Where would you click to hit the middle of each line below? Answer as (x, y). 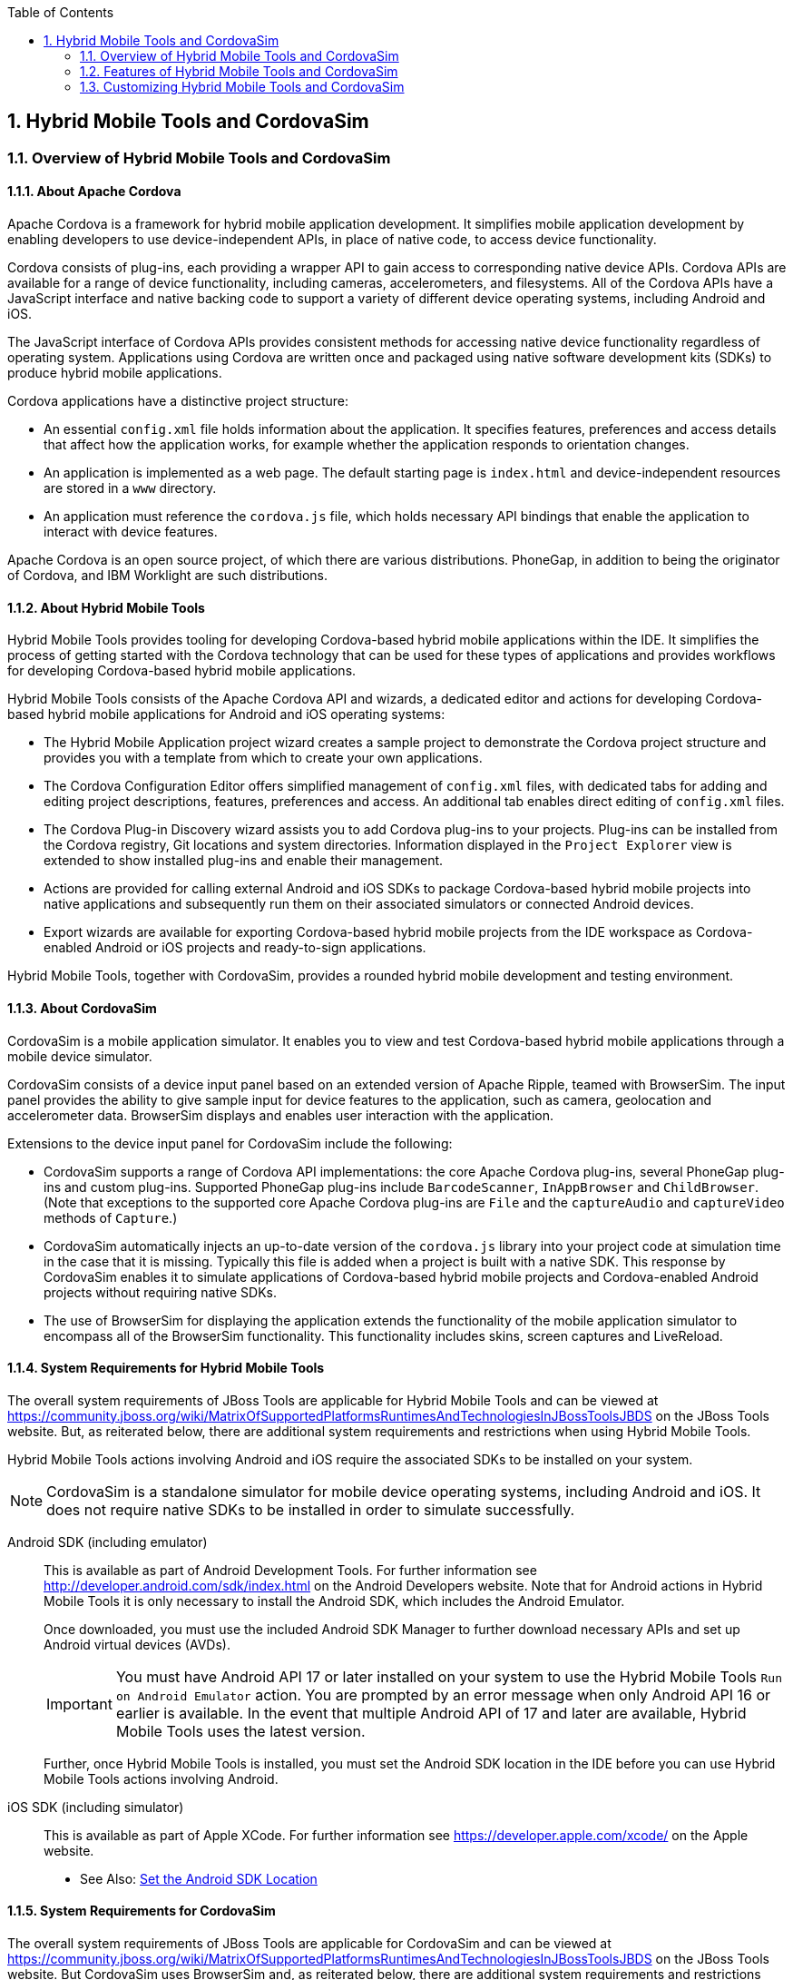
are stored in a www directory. (130, 488)
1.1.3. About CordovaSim (82, 1008)
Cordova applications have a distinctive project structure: (178, 401)
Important (79, 1704)
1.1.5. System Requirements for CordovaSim (142, 1911)
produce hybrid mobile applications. (115, 373)
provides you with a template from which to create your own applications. (263, 758)
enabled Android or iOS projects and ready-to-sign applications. (235, 948)
